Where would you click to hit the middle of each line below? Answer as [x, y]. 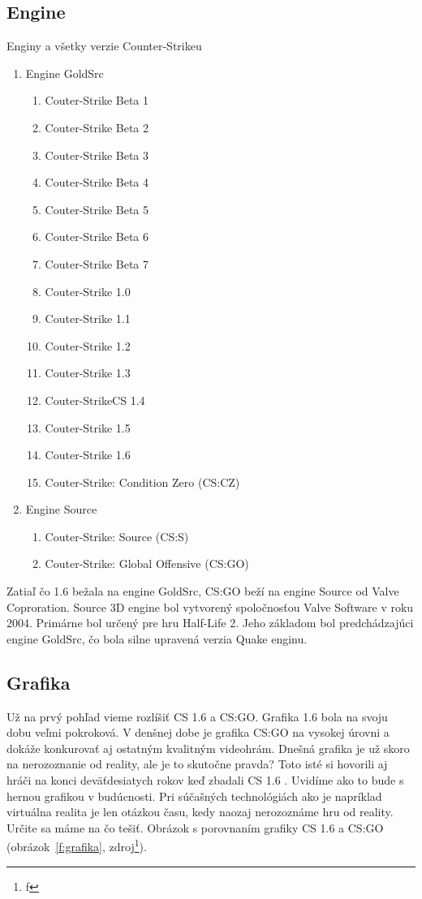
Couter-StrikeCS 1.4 [95, 400]
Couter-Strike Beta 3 [97, 155]
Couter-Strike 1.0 [88, 291]
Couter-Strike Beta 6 [97, 237]
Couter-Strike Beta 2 [97, 127]
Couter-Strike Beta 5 [97, 209]
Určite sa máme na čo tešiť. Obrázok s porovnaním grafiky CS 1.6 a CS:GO [195, 827]
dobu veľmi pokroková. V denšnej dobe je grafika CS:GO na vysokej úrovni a [198, 732]
